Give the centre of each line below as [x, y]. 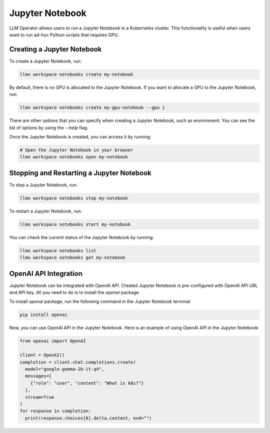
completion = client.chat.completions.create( [78, 362]
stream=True [40, 397]
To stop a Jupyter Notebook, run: [43, 184]
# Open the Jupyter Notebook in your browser [76, 150]
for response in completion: [55, 411]
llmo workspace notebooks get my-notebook [72, 258]
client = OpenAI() [42, 355]
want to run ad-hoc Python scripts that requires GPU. [64, 34]
